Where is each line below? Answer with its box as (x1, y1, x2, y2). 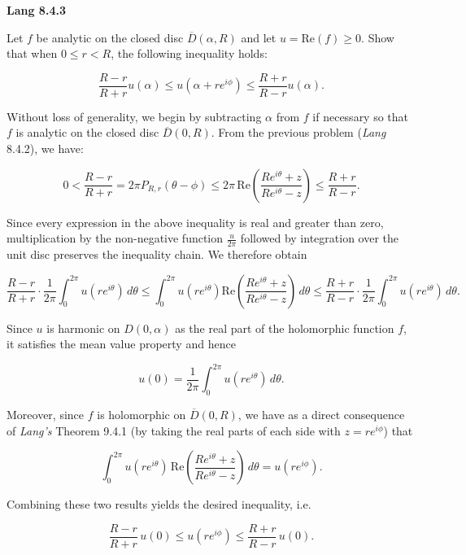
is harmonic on (46, 319, 120, 336)
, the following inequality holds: (111, 45, 268, 62)
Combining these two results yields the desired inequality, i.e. (7, 496, 311, 513)
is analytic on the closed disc (15, 124, 159, 141)
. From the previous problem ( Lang (211, 124, 386, 141)
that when (7, 45, 58, 62)
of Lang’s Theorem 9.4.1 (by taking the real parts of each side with (7, 422, 341, 439)
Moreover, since (7, 406, 85, 423)
